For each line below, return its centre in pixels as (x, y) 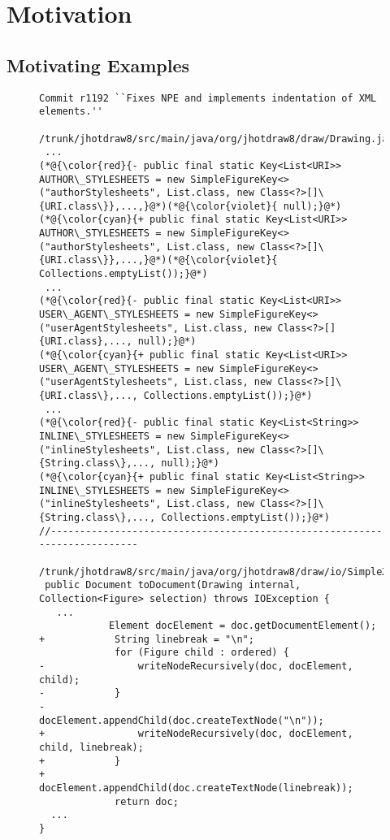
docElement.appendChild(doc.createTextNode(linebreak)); (196, 788)
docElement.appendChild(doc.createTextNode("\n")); (182, 720)
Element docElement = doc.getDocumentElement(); (243, 626)
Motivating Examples (98, 65)
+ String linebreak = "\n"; (147, 639)
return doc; (147, 801)
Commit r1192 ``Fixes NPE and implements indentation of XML (208, 98)
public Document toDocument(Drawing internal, (173, 585)
